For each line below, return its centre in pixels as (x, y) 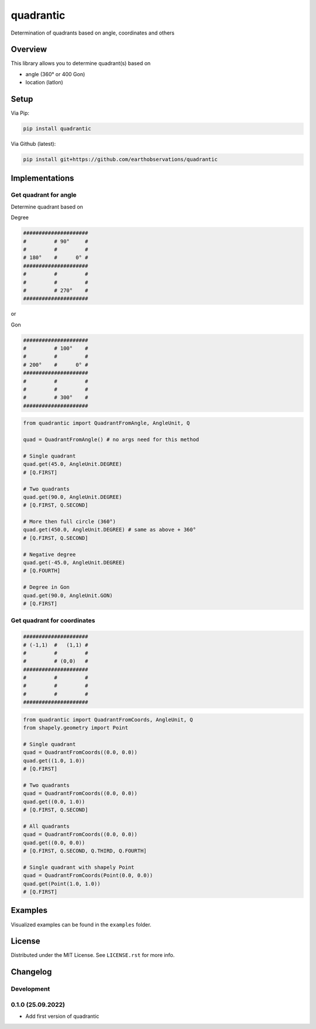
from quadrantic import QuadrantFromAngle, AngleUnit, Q (107, 423)
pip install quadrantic (57, 129)
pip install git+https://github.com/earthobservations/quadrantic (120, 159)
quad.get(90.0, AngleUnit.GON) (68, 595)
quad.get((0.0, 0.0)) (54, 843)
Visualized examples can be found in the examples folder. (81, 924)
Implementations (42, 178)
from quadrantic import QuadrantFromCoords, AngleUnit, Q (108, 720)
